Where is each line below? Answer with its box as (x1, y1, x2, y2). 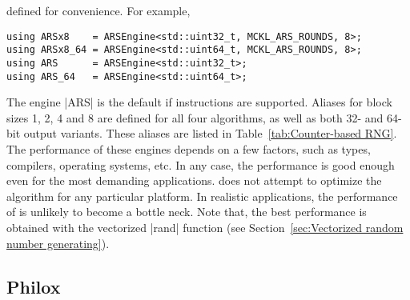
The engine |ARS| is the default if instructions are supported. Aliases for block (6, 94, 392, 110)
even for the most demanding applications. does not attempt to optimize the (6, 172, 382, 189)
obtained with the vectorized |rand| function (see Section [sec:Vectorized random (6, 218, 404, 235)
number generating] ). (6, 234, 110, 251)
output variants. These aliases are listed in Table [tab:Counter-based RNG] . (23, 125, 397, 142)
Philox (6, 274, 61, 298)
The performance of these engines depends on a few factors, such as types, (6, 141, 371, 157)
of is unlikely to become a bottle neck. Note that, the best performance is (6, 203, 367, 220)
